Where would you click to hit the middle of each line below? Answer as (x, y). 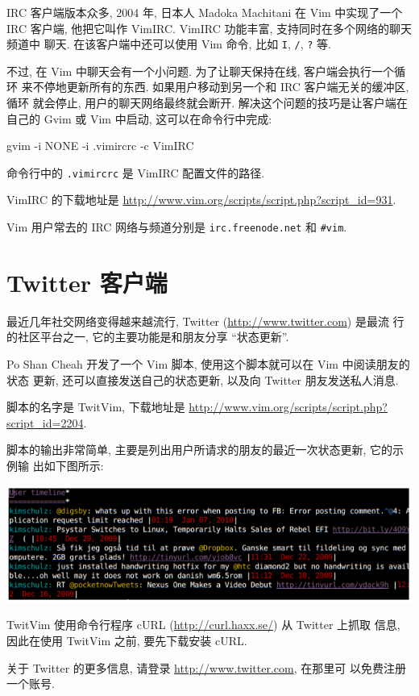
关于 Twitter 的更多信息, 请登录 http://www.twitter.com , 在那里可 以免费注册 (206, 667)
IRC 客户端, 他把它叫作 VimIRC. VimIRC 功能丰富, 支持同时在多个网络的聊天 (209, 28)
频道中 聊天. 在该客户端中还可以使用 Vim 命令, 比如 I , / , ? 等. (169, 44)
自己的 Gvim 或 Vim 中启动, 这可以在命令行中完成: (139, 118)
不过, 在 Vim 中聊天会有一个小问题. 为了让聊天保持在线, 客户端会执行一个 (201, 71)
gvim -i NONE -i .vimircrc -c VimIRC (100, 146)
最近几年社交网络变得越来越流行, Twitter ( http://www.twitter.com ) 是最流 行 (205, 321)
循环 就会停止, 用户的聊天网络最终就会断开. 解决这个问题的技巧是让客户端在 (207, 103)
